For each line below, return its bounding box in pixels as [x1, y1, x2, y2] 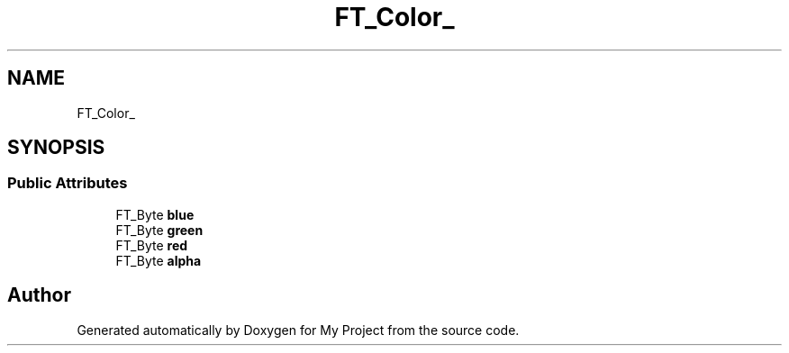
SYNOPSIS [7, 136, 105, 159]
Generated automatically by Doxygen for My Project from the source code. [77, 321, 520, 338]
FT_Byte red [115, 237, 188, 253]
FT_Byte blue [115, 206, 195, 222]
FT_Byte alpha [115, 252, 202, 268]
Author [7, 284, 71, 307]
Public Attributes [7, 174, 128, 193]
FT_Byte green [115, 222, 204, 238]
